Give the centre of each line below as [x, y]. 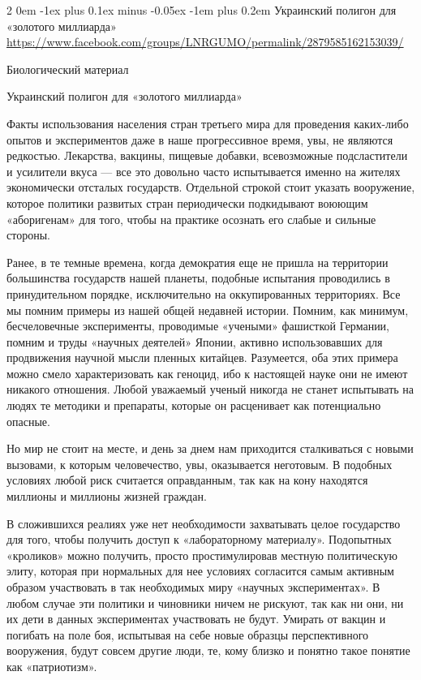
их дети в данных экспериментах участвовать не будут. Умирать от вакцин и [196, 619]
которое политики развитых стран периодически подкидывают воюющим [187, 202]
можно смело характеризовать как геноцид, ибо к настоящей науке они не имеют [207, 373]
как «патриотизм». [52, 666]
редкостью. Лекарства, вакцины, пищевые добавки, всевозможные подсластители [207, 155]
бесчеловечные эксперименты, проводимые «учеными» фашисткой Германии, [198, 326]
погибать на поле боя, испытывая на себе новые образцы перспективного [188, 634]
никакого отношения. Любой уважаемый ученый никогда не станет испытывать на [210, 389]
